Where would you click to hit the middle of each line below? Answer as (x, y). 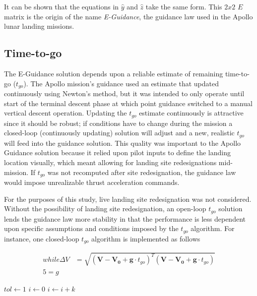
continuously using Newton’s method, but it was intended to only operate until (124, 93)
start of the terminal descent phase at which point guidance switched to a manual (128, 103)
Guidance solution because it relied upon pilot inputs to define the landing (117, 152)
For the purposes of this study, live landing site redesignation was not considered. (128, 199)
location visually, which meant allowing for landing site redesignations (110, 162)
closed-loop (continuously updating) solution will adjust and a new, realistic (119, 133)
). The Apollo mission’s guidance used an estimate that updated (121, 83)
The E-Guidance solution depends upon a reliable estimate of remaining (114, 73)
